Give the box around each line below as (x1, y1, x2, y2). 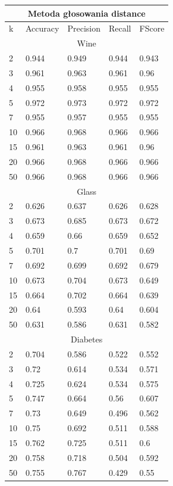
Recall (108, 22, 131, 35)
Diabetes (71, 333, 103, 345)
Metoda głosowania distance (27, 7, 146, 19)
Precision (67, 22, 100, 35)
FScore (139, 22, 165, 35)
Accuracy (26, 22, 59, 35)
